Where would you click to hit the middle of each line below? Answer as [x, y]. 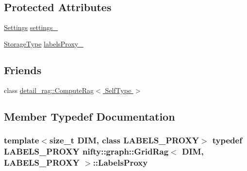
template [22, 140]
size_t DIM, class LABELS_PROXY [124, 140]
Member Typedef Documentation [90, 116]
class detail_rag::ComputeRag [49, 90]
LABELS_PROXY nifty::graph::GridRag [86, 151]
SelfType [118, 90]
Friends [23, 70]
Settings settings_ [31, 27]
